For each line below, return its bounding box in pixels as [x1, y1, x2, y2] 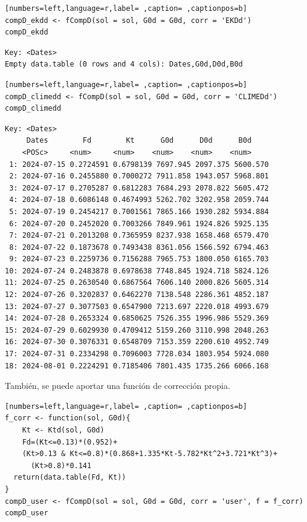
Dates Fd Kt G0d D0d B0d [26, 136, 252, 145]
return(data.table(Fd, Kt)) [13, 473, 126, 482]
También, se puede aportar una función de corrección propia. [5, 379, 230, 392]
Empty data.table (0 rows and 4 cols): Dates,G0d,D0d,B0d [5, 60, 243, 69]
